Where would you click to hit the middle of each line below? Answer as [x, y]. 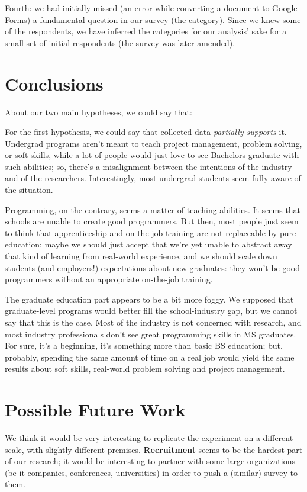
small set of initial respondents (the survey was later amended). [120, 42]
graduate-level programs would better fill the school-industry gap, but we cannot [151, 311]
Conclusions [54, 83]
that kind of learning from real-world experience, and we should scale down [141, 256]
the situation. [29, 190]
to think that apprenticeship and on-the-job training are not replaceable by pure [151, 232]
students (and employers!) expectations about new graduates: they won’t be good [153, 267]
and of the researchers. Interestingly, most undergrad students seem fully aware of [153, 178]
